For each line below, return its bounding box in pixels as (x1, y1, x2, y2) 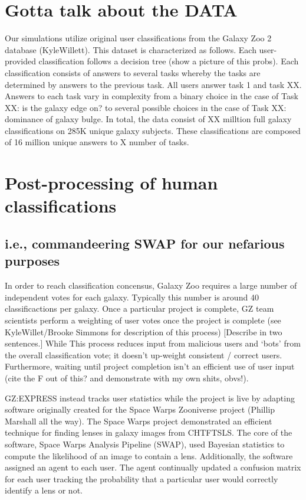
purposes (5, 251, 60, 270)
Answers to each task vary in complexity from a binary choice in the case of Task (5, 90, 298, 102)
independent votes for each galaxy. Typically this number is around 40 (5, 290, 259, 303)
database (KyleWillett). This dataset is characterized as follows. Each (5, 43, 256, 55)
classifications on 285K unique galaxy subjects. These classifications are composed (5, 124, 301, 136)
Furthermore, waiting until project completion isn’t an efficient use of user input (5, 360, 295, 372)
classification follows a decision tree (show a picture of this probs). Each (38, 55, 299, 67)
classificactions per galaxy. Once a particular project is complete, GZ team (5, 302, 274, 315)
